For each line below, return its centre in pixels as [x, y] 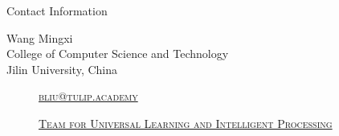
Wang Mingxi [40, 37]
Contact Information [57, 10]
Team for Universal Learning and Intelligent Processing [186, 123]
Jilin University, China [62, 69]
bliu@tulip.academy [88, 96]
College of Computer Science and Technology [118, 54]
